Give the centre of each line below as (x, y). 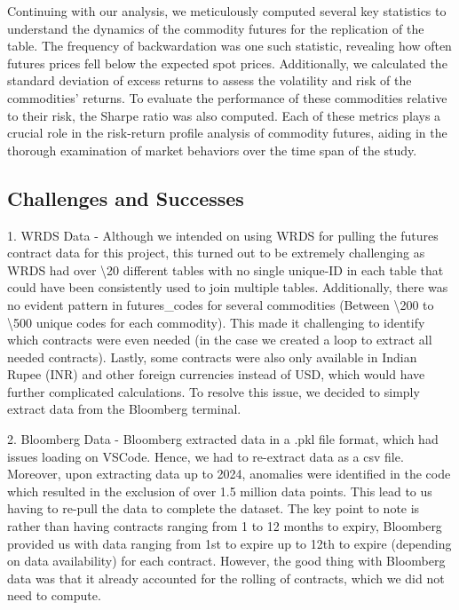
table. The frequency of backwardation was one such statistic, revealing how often (229, 46)
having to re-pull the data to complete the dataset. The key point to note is (214, 508)
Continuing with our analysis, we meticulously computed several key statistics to (227, 11)
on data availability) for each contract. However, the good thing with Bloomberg (226, 561)
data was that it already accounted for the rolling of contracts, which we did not (226, 578)
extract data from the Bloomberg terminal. (124, 409)
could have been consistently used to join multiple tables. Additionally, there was (228, 287)
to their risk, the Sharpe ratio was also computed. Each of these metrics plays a (224, 115)
